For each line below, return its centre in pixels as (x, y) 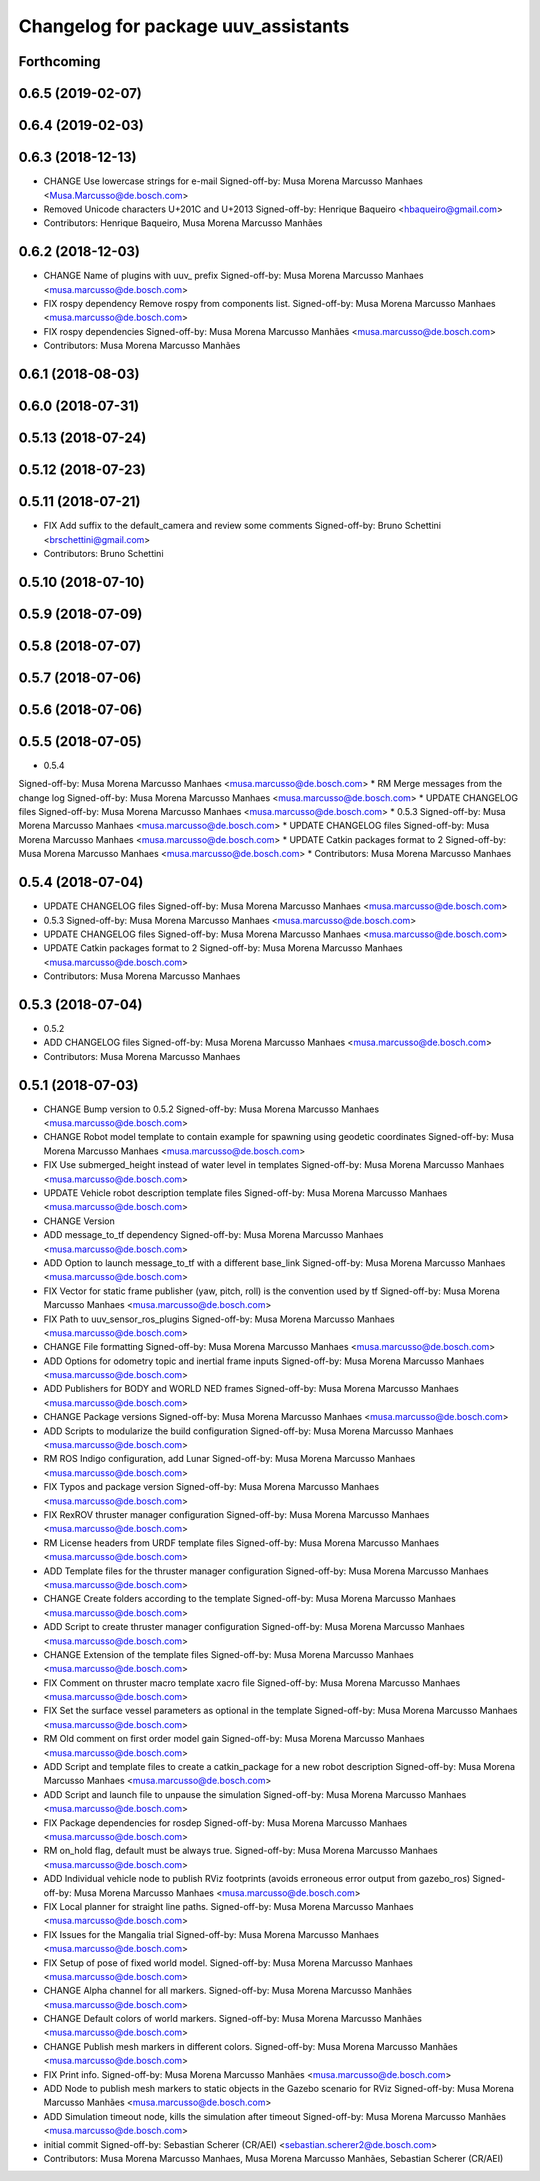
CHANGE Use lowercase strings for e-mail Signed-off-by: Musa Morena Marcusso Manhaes (233, 181)
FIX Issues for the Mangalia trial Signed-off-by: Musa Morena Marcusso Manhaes (211, 1934)
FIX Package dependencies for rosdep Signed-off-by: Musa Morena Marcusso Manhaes (225, 1822)
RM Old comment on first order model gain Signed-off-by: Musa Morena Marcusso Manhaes (234, 1739)
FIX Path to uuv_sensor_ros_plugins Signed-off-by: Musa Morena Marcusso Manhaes (219, 1319)
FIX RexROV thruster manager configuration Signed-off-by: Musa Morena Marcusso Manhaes (236, 1514)
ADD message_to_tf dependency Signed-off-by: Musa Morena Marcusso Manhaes (213, 1235)
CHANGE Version (79, 1221)
